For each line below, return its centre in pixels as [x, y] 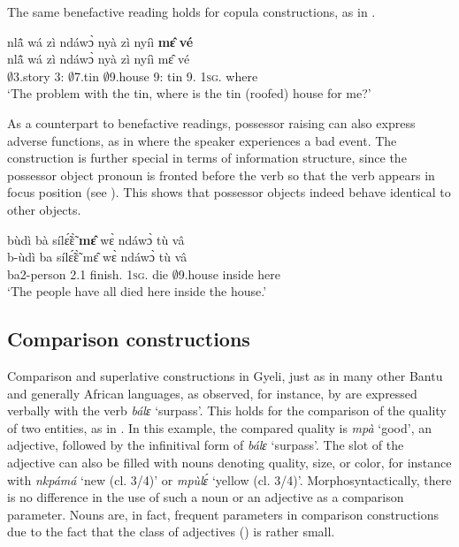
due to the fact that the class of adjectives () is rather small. [171, 532]
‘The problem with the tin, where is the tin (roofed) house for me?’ [189, 93]
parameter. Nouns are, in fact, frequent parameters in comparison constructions [223, 514]
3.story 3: [39, 76]
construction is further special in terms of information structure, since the [207, 158]
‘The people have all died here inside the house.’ [137, 291]
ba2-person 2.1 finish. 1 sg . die [88, 273]
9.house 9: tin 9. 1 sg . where [184, 76]
